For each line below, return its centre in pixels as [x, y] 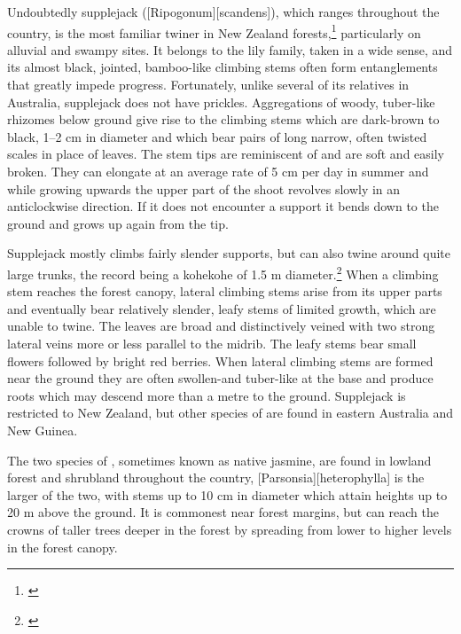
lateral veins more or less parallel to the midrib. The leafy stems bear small [212, 343]
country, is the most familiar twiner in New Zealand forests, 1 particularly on [214, 31]
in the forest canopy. [63, 547]
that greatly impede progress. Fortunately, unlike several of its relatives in [208, 85]
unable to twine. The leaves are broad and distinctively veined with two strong [221, 326]
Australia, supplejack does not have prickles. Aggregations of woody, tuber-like [221, 102]
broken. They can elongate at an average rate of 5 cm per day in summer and [218, 171]
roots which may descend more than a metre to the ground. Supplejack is [207, 395]
